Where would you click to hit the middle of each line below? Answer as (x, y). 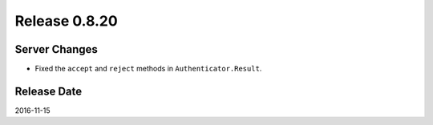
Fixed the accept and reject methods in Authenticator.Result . (148, 69)
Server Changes (56, 49)
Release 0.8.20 (66, 21)
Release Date (49, 91)
